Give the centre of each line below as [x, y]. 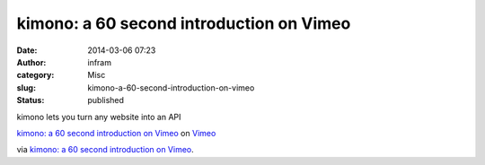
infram [100, 62]
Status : [31, 100]
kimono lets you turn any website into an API [99, 117]
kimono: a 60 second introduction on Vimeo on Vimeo [116, 133]
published [106, 100]
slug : [26, 87]
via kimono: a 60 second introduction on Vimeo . [106, 150]
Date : [27, 50]
